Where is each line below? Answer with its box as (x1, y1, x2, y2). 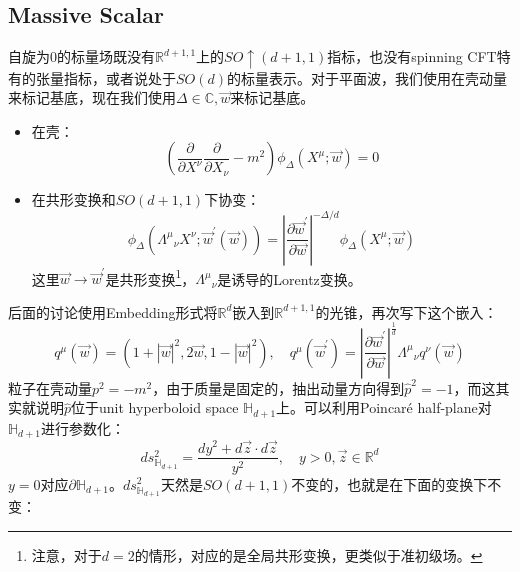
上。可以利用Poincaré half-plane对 (276, 397, 492, 418)
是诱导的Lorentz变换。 (217, 268, 362, 289)
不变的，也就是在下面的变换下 (291, 473, 488, 494)
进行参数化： (40, 417, 125, 438)
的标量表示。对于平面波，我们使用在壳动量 (227, 67, 508, 88)
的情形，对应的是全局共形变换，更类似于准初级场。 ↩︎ (134, 544, 483, 565)
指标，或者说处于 (63, 67, 176, 88)
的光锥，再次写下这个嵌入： (315, 301, 498, 322)
